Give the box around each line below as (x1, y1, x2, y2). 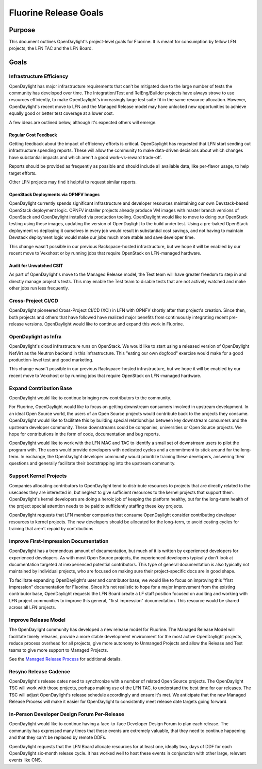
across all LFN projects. (9, 605, 56, 610)
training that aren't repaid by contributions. (9, 525, 95, 531)
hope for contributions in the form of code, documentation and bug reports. (9, 431, 160, 437)
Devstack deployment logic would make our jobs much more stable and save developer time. (9, 234, 195, 240)
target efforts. (9, 170, 37, 176)
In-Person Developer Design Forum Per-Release (9, 711, 125, 717)
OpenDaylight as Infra (9, 333, 62, 340)
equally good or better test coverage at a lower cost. (9, 110, 114, 116)
